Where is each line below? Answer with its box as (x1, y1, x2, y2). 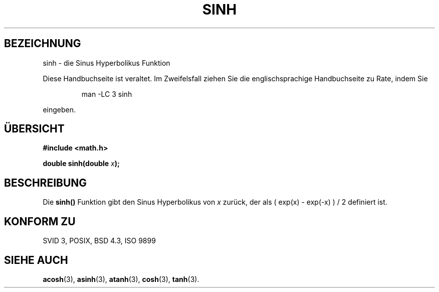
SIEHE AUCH (4, 253, 68, 266)
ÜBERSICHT (4, 122, 65, 135)
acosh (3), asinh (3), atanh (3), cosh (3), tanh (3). (43, 274, 199, 283)
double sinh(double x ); (43, 159, 120, 168)
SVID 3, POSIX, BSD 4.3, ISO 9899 (43, 236, 156, 245)
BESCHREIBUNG (4, 176, 87, 189)
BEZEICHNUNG (4, 37, 81, 50)
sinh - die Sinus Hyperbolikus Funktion (43, 58, 170, 67)
